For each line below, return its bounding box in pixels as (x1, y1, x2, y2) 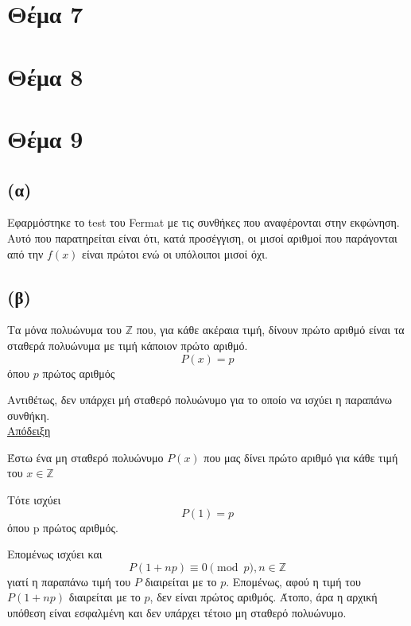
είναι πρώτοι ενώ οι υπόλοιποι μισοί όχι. (82, 245, 268, 262)
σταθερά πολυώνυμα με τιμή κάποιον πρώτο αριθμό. (7, 336, 248, 353)
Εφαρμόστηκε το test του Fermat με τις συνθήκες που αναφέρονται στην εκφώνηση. (7, 214, 400, 231)
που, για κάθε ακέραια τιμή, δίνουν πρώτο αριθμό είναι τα (136, 321, 405, 338)
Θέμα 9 (7, 122, 83, 154)
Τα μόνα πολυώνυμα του (7, 321, 122, 338)
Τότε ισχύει (7, 492, 61, 508)
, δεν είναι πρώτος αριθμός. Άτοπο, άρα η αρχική (149, 589, 378, 605)
